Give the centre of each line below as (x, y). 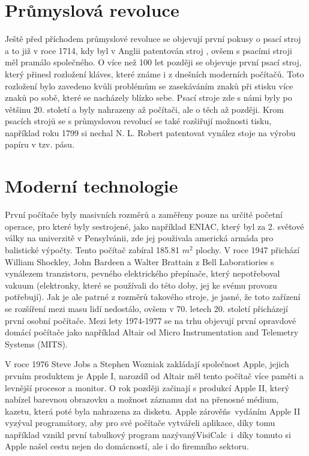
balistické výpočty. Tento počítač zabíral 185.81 (92, 249)
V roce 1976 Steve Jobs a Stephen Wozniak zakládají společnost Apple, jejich (147, 364)
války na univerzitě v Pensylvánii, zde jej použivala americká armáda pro (139, 238)
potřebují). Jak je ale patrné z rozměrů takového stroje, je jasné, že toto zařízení (153, 297)
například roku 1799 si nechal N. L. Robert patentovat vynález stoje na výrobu (150, 132)
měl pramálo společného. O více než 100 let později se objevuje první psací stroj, (153, 62)
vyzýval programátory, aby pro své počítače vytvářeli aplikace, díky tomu (140, 423)
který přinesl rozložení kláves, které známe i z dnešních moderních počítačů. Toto (154, 73)
